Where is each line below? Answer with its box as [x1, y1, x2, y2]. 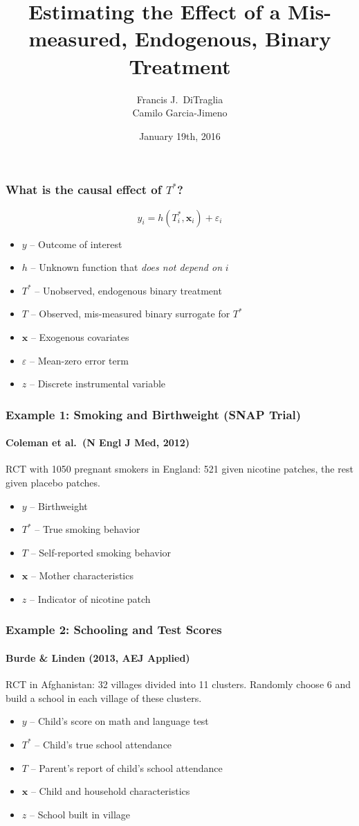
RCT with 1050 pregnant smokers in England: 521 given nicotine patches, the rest [6, 462, 353, 476]
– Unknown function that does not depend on [30, 260, 222, 274]
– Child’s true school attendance [35, 737, 172, 751]
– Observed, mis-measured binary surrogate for [30, 306, 230, 321]
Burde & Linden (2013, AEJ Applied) [6, 650, 190, 665]
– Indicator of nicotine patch [29, 591, 151, 606]
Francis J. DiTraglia [136, 91, 223, 106]
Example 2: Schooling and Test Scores [6, 621, 222, 638]
